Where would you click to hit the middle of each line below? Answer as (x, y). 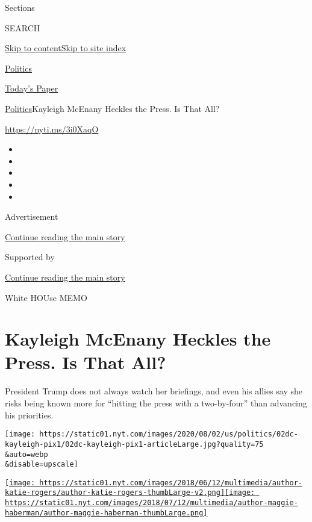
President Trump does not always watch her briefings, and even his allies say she (154, 391)
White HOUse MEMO (46, 297)
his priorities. (29, 415)
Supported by (30, 257)
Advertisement (32, 216)
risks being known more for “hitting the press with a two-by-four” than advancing (156, 403)
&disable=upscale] (42, 465)
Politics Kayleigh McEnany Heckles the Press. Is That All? (112, 108)
